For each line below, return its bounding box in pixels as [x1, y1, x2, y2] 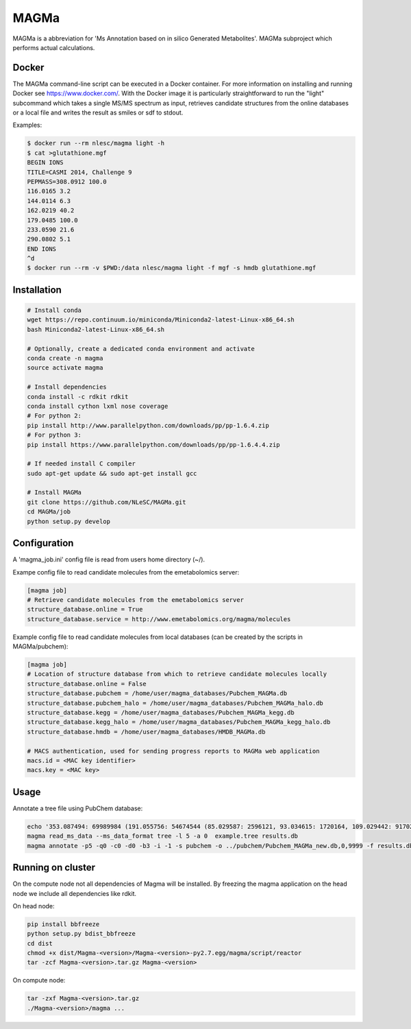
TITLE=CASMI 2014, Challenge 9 [27, 168, 133, 176]
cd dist [27, 939, 53, 947]
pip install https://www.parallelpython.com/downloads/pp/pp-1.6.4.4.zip [27, 441, 280, 448]
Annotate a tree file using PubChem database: [12, 804, 143, 812]
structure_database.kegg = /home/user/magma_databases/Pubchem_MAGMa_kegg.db [27, 709, 295, 716]
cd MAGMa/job [27, 508, 71, 516]
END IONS [27, 245, 57, 253]
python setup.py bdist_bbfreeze [27, 930, 136, 938]
